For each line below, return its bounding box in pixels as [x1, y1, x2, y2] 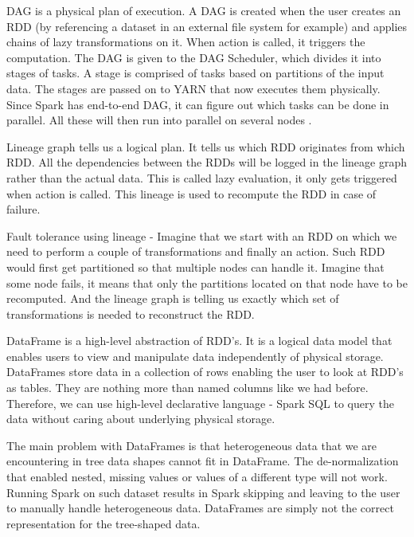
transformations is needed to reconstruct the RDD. [6, 305, 255, 322]
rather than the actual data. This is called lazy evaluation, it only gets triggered [6, 169, 397, 186]
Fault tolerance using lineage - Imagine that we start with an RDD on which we [6, 227, 397, 244]
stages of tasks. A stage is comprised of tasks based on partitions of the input [6, 65, 385, 81]
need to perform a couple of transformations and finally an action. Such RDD [6, 243, 385, 260]
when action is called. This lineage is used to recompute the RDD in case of [6, 185, 377, 202]
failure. [6, 201, 41, 218]
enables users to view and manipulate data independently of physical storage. [6, 347, 384, 364]
